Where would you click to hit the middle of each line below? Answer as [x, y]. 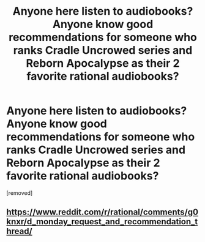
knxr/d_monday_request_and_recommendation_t [102, 222]
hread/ [19, 231]
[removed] [20, 193]
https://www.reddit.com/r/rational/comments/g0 [102, 212]
